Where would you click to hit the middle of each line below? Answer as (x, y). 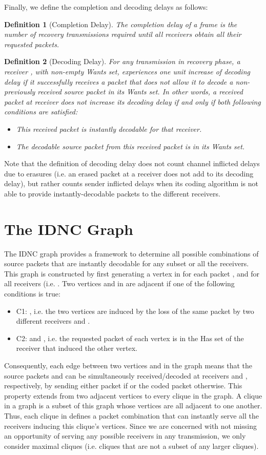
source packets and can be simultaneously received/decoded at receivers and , (126, 375)
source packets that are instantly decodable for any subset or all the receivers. (127, 263)
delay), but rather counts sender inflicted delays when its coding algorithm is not (131, 183)
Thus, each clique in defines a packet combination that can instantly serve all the (131, 415)
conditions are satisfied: (41, 112)
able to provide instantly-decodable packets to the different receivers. (112, 193)
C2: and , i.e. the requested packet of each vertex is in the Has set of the (130, 338)
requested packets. (32, 44)
